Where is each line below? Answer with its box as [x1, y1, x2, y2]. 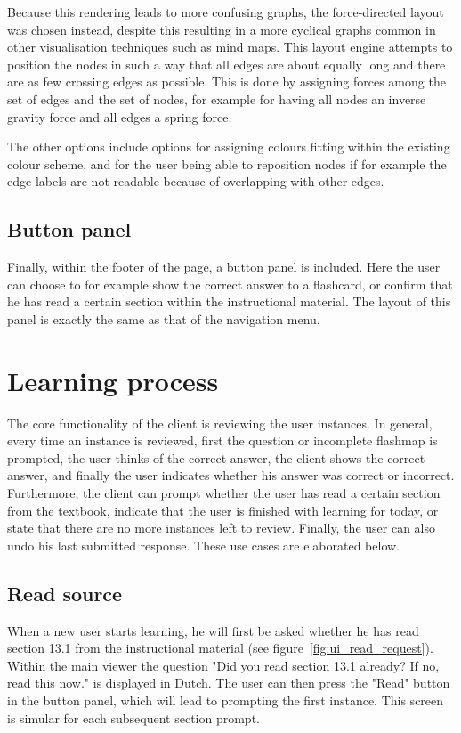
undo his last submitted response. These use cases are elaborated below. [7, 535, 400, 554]
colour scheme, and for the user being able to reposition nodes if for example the [7, 154, 447, 173]
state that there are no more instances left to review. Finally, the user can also [7, 518, 436, 537]
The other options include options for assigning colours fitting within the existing [7, 137, 450, 156]
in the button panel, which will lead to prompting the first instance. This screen [7, 690, 444, 709]
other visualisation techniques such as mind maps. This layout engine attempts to [7, 37, 453, 56]
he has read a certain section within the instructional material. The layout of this [7, 292, 451, 311]
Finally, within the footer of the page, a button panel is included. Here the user [7, 257, 441, 276]
